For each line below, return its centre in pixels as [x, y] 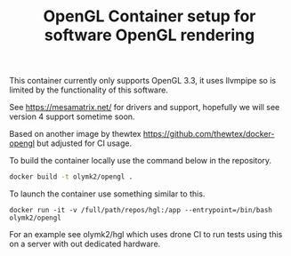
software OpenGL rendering [150, 35]
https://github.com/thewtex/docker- [209, 134]
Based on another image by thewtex [75, 134]
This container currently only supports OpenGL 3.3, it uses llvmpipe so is [143, 81]
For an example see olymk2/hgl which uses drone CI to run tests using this [146, 235]
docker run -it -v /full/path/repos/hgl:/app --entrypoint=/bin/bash [141, 211]
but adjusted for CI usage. [84, 143]
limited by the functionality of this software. [89, 90]
